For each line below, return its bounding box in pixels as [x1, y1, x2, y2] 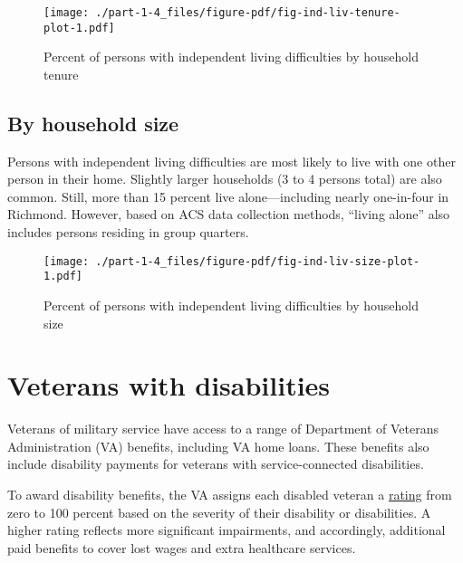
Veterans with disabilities [7, 367, 331, 404]
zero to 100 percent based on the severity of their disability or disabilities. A [7, 502, 431, 521]
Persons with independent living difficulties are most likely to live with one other [7, 151, 456, 170]
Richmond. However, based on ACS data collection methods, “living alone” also [7, 205, 450, 224]
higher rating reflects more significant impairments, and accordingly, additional [7, 520, 446, 539]
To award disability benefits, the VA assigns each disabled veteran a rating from [7, 485, 452, 504]
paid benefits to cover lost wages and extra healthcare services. [7, 538, 356, 557]
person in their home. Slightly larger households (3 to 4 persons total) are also [7, 169, 442, 188]
